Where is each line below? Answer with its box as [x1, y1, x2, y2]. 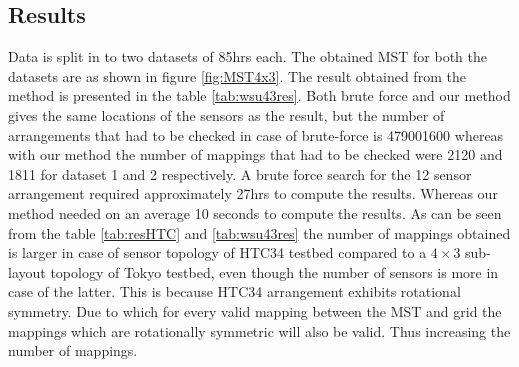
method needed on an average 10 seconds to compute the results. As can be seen [8, 202, 502, 223]
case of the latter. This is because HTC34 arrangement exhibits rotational [8, 281, 461, 302]
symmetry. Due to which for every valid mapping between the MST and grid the [8, 300, 502, 321]
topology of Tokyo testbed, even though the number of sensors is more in [50, 261, 499, 282]
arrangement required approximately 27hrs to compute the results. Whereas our [8, 183, 498, 204]
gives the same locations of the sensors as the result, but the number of [8, 104, 445, 125]
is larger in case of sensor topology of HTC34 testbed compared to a [8, 242, 427, 263]
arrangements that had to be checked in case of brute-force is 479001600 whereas [8, 124, 504, 145]
